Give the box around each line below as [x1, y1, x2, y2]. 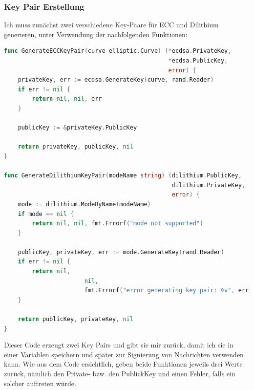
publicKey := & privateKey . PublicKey [18, 124, 137, 131]
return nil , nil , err [32, 95, 102, 103]
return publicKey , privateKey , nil [18, 316, 133, 323]
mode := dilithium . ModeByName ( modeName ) [18, 200, 151, 208]
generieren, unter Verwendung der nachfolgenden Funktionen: [4, 29, 188, 39]
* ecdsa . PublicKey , [168, 57, 228, 64]
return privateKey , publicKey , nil [18, 143, 133, 151]
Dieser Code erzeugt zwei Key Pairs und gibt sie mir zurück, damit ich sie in [4, 340, 233, 350]
